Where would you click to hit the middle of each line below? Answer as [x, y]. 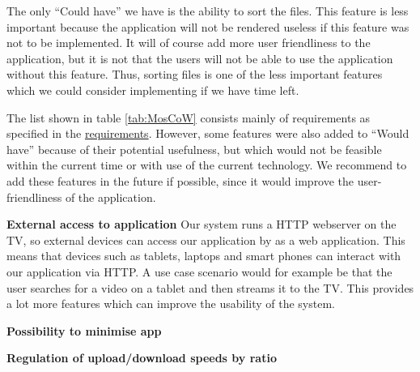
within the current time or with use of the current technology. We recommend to [207, 165]
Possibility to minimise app [84, 330]
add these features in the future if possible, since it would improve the [180, 180]
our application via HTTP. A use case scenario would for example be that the [199, 271]
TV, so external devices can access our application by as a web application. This [206, 239]
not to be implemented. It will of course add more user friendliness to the [189, 43]
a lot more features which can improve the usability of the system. [171, 304]
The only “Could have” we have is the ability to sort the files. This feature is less [208, 11]
